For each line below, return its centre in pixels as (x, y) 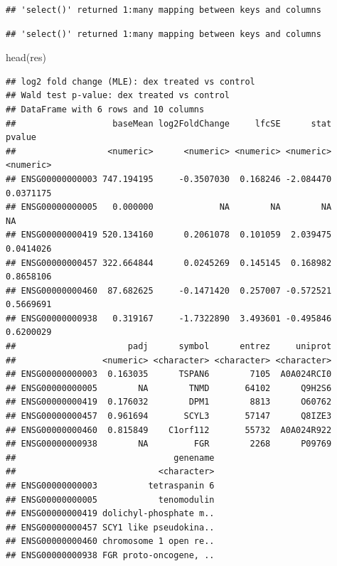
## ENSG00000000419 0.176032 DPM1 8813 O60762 (169, 402)
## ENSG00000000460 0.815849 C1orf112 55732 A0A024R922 (169, 430)
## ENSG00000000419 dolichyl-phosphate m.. (110, 514)
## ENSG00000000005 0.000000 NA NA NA (169, 207)
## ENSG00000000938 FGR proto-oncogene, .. (110, 555)
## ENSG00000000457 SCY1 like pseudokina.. (110, 527)
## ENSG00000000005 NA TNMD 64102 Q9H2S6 (169, 388)
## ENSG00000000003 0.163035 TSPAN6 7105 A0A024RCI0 (169, 374)
